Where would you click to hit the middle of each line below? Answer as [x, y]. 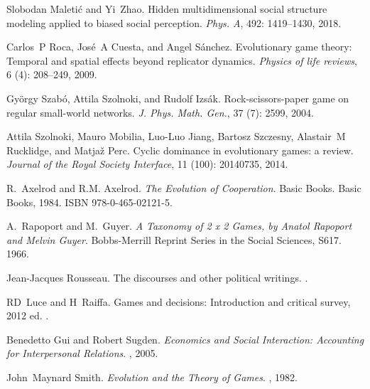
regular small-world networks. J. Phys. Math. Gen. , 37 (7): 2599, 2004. [160, 112]
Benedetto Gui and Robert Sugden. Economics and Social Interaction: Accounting [185, 339]
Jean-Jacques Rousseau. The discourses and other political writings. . [157, 277]
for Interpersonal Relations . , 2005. [82, 353]
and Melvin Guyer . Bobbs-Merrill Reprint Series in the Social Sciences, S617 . [174, 239]
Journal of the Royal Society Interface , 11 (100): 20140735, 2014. [147, 164]
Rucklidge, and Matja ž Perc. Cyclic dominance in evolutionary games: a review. [180, 150]
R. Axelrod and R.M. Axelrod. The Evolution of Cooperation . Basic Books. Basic [184, 187]
